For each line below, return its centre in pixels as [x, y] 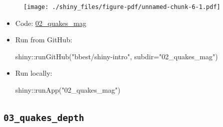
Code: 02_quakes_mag [51, 23]
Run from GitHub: [44, 40]
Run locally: [34, 73]
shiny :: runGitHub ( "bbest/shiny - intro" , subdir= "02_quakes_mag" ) [116, 56]
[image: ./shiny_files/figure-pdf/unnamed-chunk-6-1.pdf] [122, 7]
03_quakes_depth [44, 118]
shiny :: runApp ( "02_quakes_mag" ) [68, 90]
